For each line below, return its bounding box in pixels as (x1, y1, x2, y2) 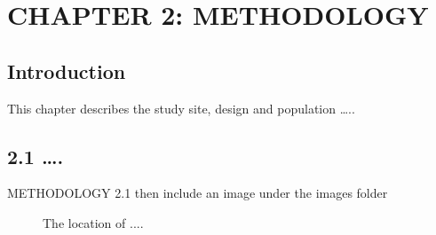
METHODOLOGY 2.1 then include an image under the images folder (7, 184, 388, 202)
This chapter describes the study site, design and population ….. (7, 98, 355, 117)
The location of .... (43, 213, 144, 231)
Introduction (7, 57, 126, 84)
